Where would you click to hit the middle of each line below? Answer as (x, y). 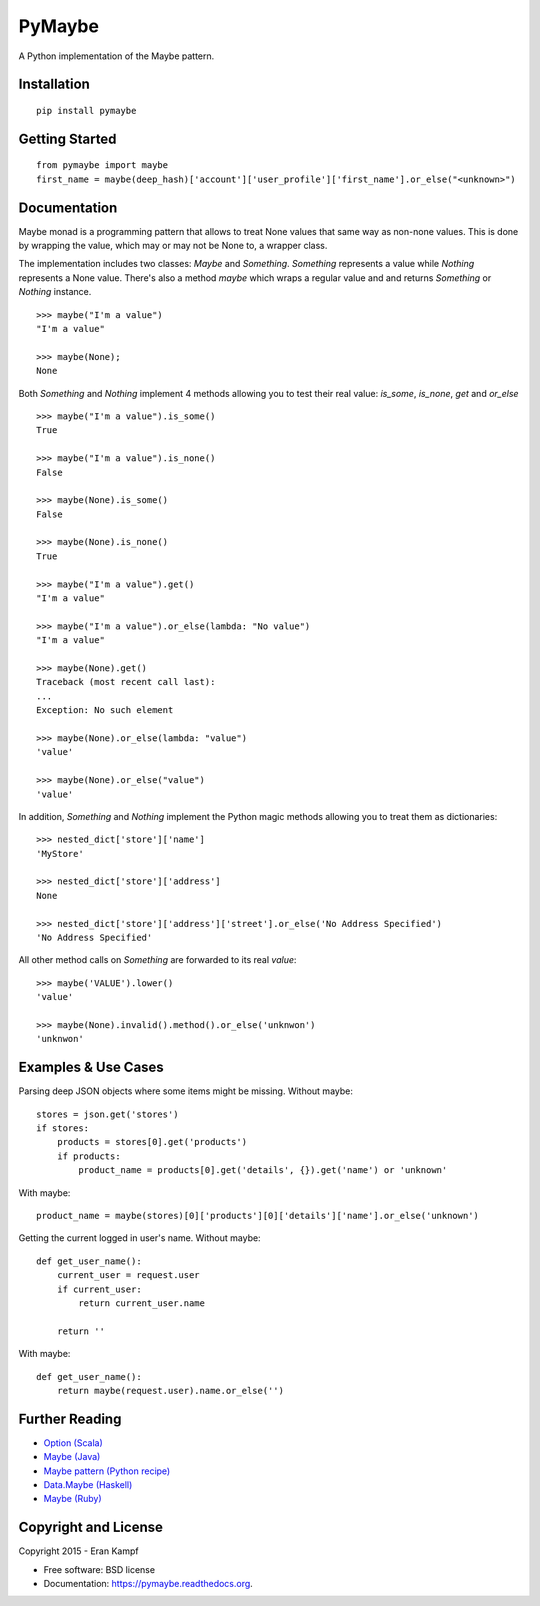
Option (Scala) (73, 1442)
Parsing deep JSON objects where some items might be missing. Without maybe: (186, 1091)
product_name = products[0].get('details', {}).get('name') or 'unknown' (263, 1170)
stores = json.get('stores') (107, 1114)
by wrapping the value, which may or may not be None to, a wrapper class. (173, 246)
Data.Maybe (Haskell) (88, 1484)
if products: (88, 1156)
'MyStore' (60, 853)
